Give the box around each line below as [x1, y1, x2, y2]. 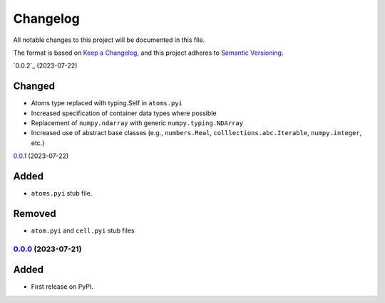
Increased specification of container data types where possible [31, 109, 217, 117]
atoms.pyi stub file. [31, 189, 93, 198]
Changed [13, 80, 55, 92]
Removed [13, 207, 56, 220]
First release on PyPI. [31, 282, 94, 291]
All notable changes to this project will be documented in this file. [13, 36, 205, 44]
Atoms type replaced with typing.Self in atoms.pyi [31, 99, 183, 107]
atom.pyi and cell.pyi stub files [31, 226, 135, 235]
